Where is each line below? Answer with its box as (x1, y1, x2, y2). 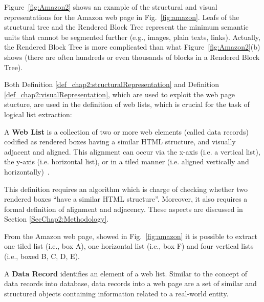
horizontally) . (4, 166, 50, 177)
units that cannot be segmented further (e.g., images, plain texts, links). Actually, (4, 31, 260, 42)
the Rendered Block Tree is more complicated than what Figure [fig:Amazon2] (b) (4, 41, 260, 52)
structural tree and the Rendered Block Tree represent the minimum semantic (4, 21, 249, 32)
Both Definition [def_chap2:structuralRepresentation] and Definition (4, 79, 219, 90)
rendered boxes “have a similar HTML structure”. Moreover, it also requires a (4, 193, 248, 204)
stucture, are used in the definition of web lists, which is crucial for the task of (4, 99, 250, 110)
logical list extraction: (4, 109, 72, 119)
